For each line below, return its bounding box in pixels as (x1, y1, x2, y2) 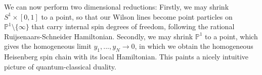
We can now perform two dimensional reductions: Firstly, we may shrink (4, 2, 229, 12)
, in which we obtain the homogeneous (135, 41, 253, 51)
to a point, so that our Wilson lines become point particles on (41, 11, 233, 22)
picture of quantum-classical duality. (4, 61, 116, 71)
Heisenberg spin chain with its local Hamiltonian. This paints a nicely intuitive (4, 51, 249, 62)
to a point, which (205, 31, 258, 41)
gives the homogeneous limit (4, 41, 92, 51)
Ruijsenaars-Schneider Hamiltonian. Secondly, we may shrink (4, 31, 193, 41)
